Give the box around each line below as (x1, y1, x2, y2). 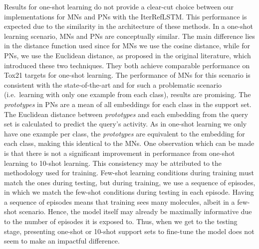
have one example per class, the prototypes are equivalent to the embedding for (4, 128, 245, 138)
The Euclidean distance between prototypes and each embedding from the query (4, 109, 249, 119)
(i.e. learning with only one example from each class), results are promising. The (4, 89, 251, 100)
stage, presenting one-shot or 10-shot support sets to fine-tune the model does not (4, 226, 255, 236)
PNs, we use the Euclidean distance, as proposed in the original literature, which (4, 50, 251, 60)
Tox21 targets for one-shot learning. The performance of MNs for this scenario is (4, 70, 251, 80)
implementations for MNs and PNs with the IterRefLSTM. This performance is (4, 11, 247, 21)
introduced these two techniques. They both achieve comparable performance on (4, 60, 250, 70)
